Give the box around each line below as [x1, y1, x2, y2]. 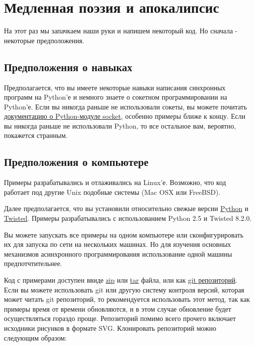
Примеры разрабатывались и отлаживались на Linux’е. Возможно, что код [4, 177, 226, 187]
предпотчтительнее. [4, 258, 62, 268]
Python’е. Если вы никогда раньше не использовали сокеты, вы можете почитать [4, 101, 247, 111]
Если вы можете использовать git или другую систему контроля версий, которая [4, 284, 245, 294]
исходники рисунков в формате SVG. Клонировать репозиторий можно [4, 323, 216, 333]
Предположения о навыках [4, 59, 133, 74]
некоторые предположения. [4, 35, 85, 45]
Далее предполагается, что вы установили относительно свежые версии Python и [4, 203, 249, 213]
